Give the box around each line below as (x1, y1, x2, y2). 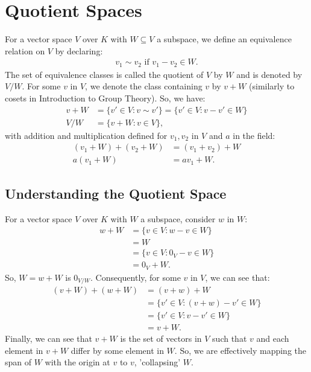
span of (5, 356, 32, 368)
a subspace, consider (140, 212, 216, 225)
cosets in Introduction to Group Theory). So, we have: (5, 91, 206, 104)
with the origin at (45, 356, 110, 368)
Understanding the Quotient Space (5, 184, 227, 202)
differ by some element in (71, 344, 164, 356)
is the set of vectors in (120, 332, 202, 345)
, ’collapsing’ (134, 356, 181, 368)
